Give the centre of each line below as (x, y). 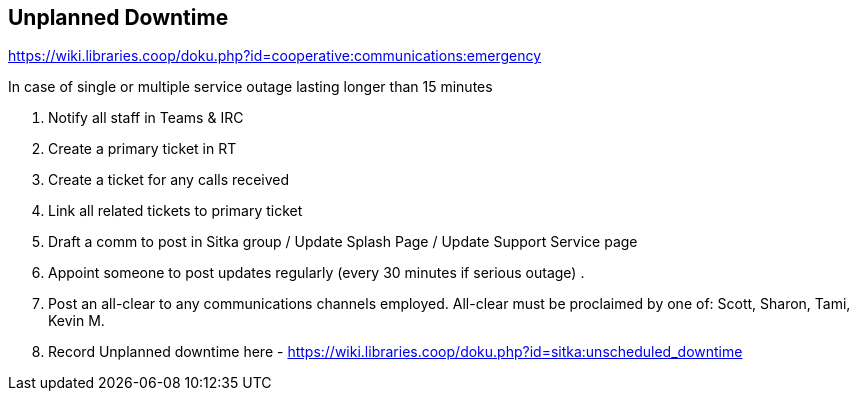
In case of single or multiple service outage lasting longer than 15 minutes (250, 87)
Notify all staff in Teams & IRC (146, 118)
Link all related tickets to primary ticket (175, 211)
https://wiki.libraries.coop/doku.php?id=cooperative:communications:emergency (275, 56)
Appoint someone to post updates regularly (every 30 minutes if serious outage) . (316, 273)
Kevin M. (76, 321)
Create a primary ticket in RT (142, 149)
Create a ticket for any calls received (169, 180)
